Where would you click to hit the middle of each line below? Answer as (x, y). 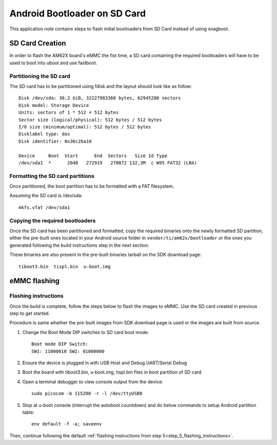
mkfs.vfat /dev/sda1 (44, 207)
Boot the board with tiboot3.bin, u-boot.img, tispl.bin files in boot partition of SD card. (112, 372)
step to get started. (30, 313)
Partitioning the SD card (40, 76)
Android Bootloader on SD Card (78, 13)
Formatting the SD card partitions (52, 176)
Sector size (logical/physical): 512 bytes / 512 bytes (90, 120)
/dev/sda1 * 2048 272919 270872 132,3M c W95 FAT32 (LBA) (108, 163)
